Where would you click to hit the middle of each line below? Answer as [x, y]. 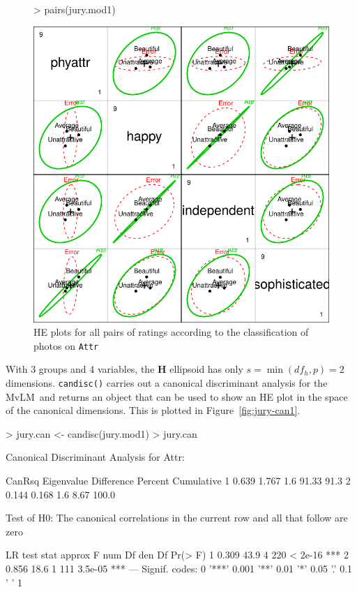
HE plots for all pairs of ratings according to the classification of [171, 332]
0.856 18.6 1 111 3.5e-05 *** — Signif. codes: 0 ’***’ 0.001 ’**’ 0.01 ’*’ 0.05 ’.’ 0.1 [179, 569]
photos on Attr [66, 345]
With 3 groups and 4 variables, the [80, 369]
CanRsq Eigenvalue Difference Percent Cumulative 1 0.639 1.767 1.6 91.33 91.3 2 [178, 481]
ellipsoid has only [206, 369]
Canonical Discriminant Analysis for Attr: [95, 457]
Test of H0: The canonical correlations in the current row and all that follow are [177, 518]
